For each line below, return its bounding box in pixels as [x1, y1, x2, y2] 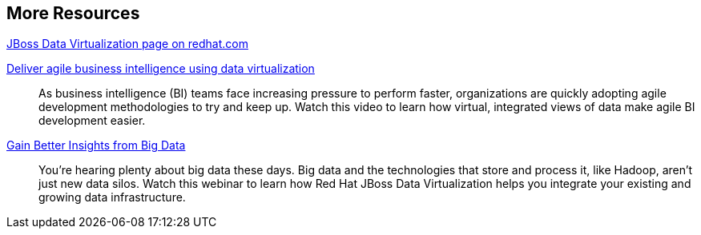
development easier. [38, 114, 146, 128]
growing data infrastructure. [38, 190, 186, 205]
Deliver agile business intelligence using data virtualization [6, 62, 315, 76]
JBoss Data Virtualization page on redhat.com [6, 37, 248, 51]
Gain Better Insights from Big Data [6, 138, 186, 153]
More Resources [6, 3, 140, 23]
